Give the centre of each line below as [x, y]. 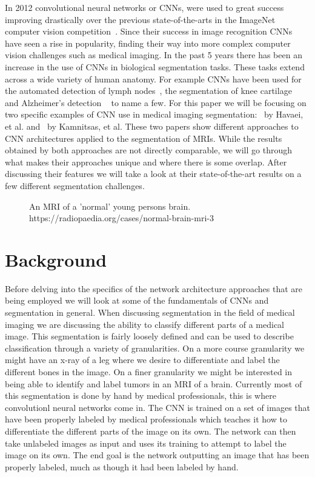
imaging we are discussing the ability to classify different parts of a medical [144, 324]
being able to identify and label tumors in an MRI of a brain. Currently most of [154, 383]
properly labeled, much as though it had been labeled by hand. [122, 466]
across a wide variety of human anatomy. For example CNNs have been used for [153, 78]
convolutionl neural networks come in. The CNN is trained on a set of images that [157, 407]
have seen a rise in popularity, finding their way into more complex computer [148, 43]
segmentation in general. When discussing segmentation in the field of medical [150, 312]
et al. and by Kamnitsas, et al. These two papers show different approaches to [152, 126]
